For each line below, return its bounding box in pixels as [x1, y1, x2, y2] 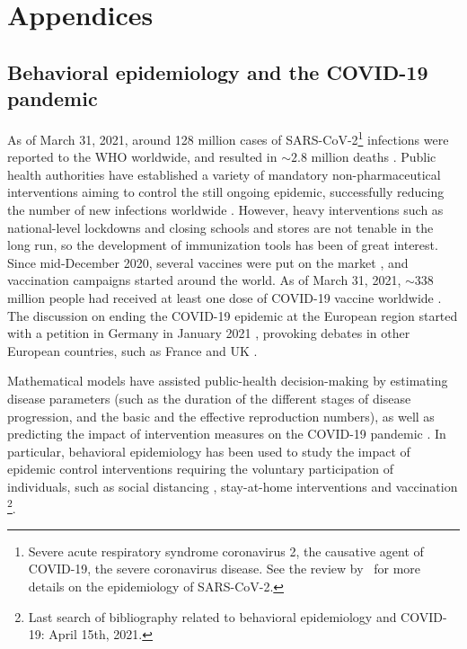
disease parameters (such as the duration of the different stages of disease [7, 388, 411, 407]
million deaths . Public [311, 147, 436, 166]
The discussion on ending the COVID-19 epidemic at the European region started [7, 306, 458, 324]
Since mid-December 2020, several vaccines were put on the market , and [7, 253, 409, 271]
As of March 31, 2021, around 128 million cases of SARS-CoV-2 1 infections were [7, 127, 449, 148]
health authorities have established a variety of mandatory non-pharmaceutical [7, 164, 441, 183]
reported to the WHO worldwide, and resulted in [7, 147, 278, 166]
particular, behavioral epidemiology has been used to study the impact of [7, 441, 410, 460]
